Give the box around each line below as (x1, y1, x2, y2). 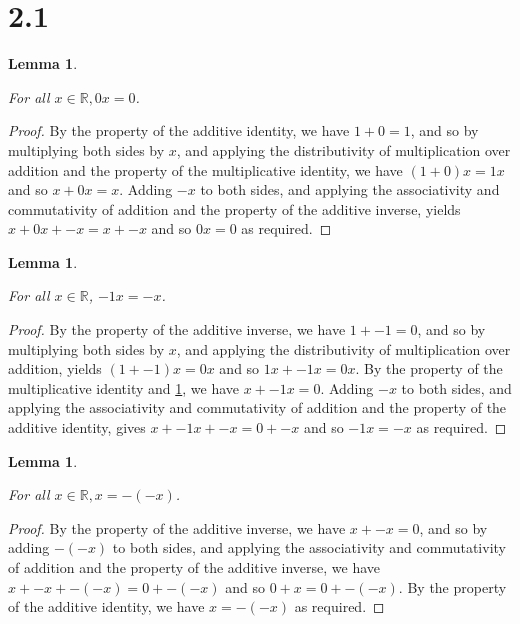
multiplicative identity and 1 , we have (8, 377, 240, 398)
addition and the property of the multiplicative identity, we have (8, 159, 403, 180)
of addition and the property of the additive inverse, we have (8, 557, 380, 577)
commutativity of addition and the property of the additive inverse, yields (8, 198, 461, 219)
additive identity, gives (8, 417, 146, 438)
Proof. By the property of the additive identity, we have (8, 120, 350, 141)
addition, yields (8, 358, 102, 379)
